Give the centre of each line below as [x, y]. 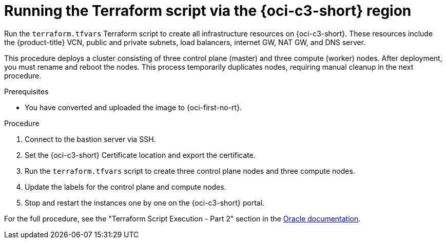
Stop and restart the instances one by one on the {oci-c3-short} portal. [145, 202]
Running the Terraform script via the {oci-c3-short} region [208, 11]
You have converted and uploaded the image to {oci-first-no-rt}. [133, 107]
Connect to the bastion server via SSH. [90, 139]
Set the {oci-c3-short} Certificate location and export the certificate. [140, 155]
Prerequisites [26, 91]
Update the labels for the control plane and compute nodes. [125, 187]
